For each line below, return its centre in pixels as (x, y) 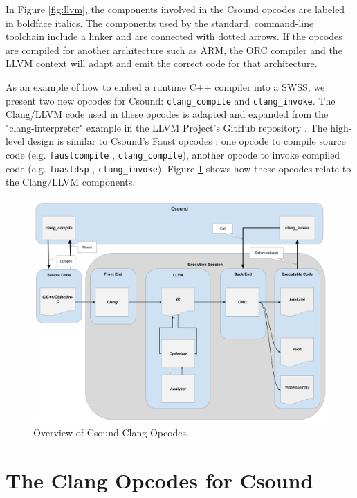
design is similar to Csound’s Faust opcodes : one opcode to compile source (186, 141)
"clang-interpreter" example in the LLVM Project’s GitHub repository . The (166, 127)
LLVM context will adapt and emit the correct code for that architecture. (162, 63)
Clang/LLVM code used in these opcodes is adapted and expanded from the (167, 114)
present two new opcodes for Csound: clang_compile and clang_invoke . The (171, 100)
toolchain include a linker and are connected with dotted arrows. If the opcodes (174, 36)
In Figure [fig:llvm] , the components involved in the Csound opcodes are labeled (175, 9)
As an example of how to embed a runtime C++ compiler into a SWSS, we (165, 86)
